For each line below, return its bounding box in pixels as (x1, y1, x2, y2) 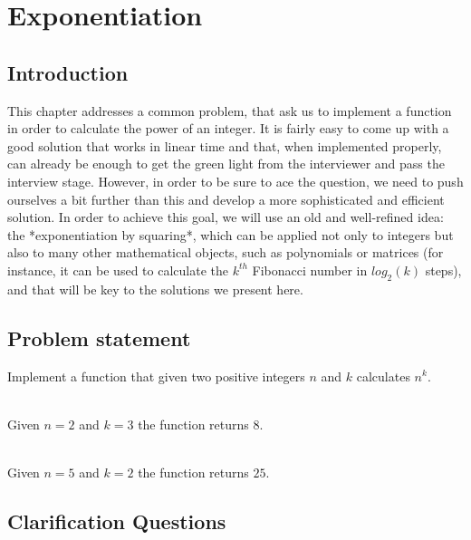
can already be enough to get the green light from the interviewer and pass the (7, 154, 445, 173)
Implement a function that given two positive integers (7, 366, 305, 385)
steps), (425, 260, 462, 279)
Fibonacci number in (252, 260, 368, 279)
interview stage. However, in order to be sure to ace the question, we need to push (7, 171, 464, 190)
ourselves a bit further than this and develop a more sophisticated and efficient (7, 189, 445, 208)
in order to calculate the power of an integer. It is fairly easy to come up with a (7, 119, 449, 138)
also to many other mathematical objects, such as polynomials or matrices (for (7, 243, 444, 262)
